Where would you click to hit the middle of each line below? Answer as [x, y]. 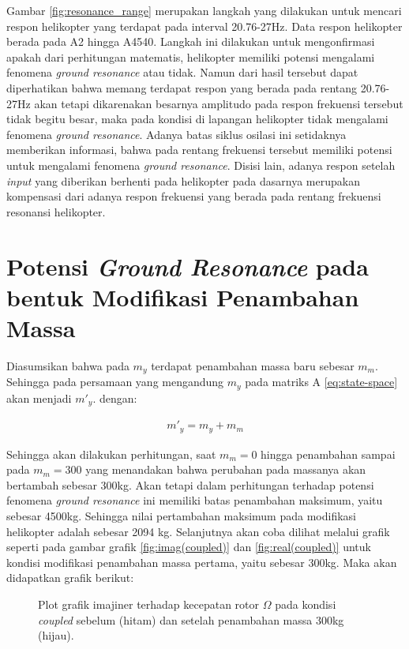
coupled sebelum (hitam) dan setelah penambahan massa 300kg [191, 619]
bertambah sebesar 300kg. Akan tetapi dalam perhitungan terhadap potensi [190, 484]
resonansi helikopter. [56, 211]
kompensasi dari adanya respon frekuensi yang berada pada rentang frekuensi [194, 196]
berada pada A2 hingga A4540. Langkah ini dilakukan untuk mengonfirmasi [191, 41]
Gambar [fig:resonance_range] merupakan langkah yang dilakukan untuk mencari [204, 10]
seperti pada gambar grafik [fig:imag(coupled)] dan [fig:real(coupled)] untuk [189, 547]
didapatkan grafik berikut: [70, 578]
